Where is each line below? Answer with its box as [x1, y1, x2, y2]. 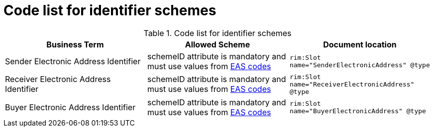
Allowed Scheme [185, 39, 250, 49]
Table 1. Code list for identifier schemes [143, 28, 292, 38]
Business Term [46, 39, 104, 49]
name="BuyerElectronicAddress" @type [289, 107, 426, 115]
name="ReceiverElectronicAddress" [289, 80, 415, 88]
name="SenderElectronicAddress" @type [289, 61, 430, 69]
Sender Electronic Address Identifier [5, 56, 141, 66]
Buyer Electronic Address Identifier [5, 102, 136, 112]
